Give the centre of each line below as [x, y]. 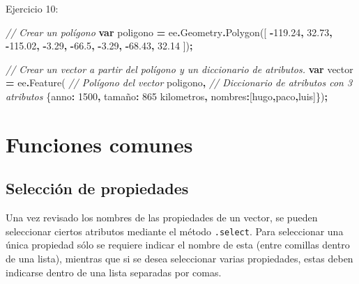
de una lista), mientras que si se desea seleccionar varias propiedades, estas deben [179, 258]
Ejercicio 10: [32, 8]
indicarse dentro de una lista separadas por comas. [114, 272]
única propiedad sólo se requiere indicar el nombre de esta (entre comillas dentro [178, 245]
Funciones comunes [99, 144]
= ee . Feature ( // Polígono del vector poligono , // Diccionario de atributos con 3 [179, 82]
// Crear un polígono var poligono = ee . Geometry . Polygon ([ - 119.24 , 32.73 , [169, 32]
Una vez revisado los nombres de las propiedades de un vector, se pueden [162, 218]
